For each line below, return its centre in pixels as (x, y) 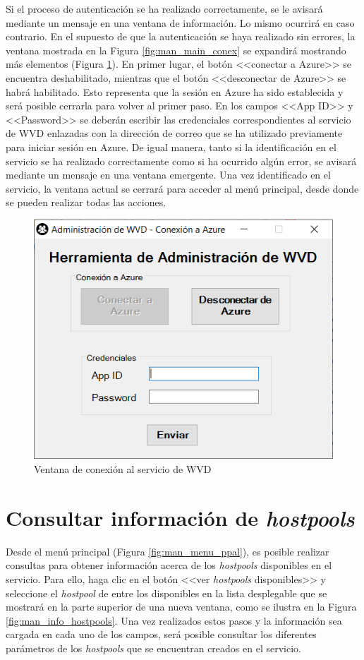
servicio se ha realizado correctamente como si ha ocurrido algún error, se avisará (181, 161)
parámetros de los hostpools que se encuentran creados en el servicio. (153, 648)
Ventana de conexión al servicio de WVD (123, 469)
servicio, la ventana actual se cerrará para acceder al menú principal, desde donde (182, 188)
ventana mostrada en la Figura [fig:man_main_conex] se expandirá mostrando (176, 50)
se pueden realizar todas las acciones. (86, 202)
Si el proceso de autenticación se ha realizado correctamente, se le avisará (164, 8)
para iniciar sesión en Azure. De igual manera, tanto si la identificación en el (171, 146)
